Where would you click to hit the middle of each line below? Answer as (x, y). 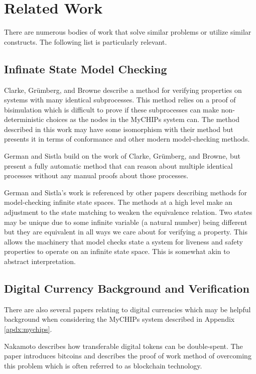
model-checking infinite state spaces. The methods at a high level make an (118, 202)
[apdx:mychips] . (28, 329)
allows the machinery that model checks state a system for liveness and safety (123, 241)
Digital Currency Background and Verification (127, 288)
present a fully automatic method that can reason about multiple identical (118, 165)
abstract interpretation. (40, 261)
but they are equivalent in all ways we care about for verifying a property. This (126, 232)
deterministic (24, 119)
